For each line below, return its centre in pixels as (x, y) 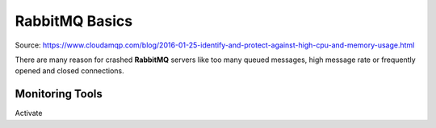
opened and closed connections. (69, 71)
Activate (29, 114)
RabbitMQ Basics (74, 21)
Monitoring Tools (59, 94)
